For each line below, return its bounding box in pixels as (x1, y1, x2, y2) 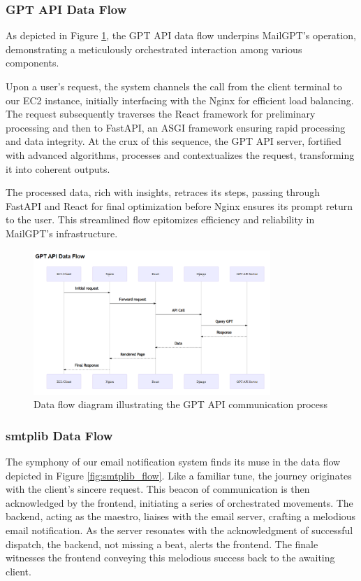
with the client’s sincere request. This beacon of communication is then (6, 482, 310, 496)
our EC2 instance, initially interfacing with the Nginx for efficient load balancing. (6, 92, 354, 107)
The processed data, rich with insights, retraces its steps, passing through (6, 185, 321, 199)
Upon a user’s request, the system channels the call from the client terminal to (6, 79, 342, 93)
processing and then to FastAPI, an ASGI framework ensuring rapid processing (6, 120, 346, 134)
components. (6, 55, 59, 70)
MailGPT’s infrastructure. (6, 225, 118, 240)
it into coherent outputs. (6, 161, 110, 176)
